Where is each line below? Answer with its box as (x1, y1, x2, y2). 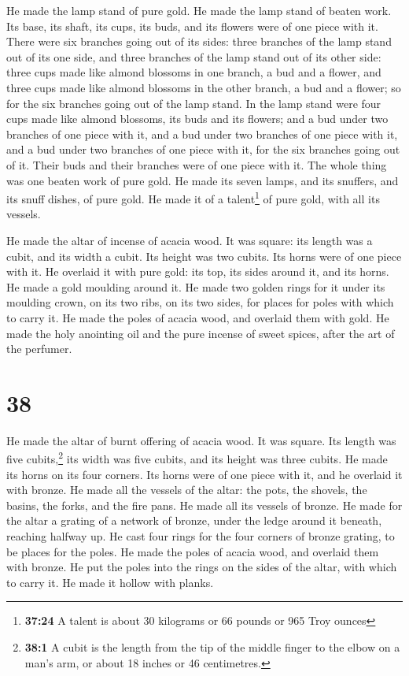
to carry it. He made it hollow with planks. (6, 574, 214, 590)
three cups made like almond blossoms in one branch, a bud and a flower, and (6, 64, 381, 80)
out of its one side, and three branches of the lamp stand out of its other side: (6, 48, 381, 65)
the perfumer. (6, 340, 72, 357)
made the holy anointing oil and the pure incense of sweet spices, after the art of (6, 325, 395, 341)
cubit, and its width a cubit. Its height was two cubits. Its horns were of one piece (6, 247, 402, 264)
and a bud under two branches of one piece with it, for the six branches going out (6, 141, 400, 158)
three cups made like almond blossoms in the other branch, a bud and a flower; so (6, 79, 401, 95)
